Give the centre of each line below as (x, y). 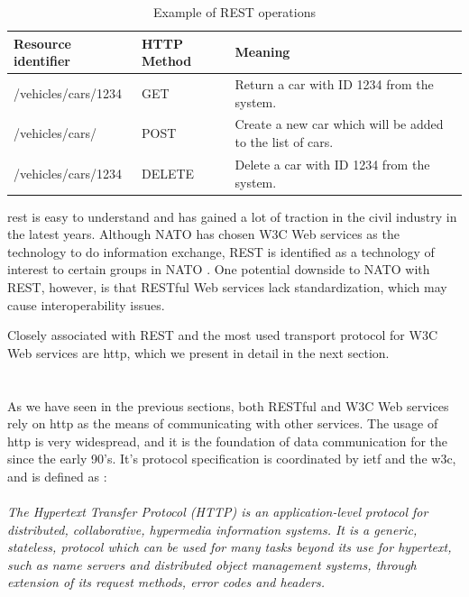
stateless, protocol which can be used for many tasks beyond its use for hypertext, (230, 547)
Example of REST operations (234, 12)
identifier (42, 61)
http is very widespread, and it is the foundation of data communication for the (228, 441)
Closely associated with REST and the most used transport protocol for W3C (223, 335)
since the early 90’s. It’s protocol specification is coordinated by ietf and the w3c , (232, 459)
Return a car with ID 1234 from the (334, 84)
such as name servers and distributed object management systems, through (212, 564)
